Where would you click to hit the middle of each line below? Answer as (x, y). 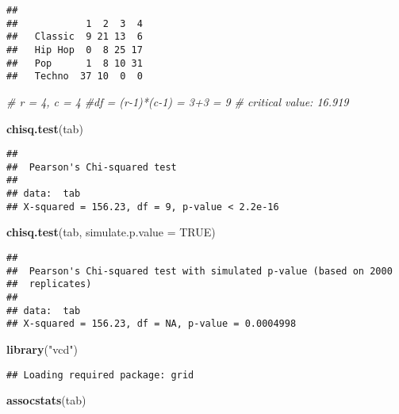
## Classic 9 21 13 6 (75, 37)
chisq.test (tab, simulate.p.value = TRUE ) (111, 232)
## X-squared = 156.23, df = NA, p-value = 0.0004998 (152, 324)
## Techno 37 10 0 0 (75, 77)
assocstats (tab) (46, 400)
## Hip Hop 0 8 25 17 (75, 50)
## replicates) (49, 284)
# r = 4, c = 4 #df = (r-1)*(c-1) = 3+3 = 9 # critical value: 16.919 (178, 101)
